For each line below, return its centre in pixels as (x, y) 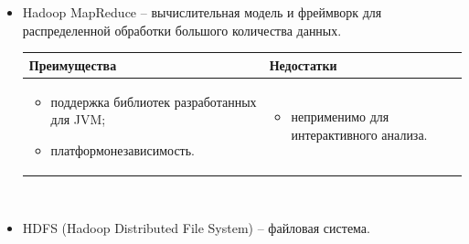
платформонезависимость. (123, 149)
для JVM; (78, 119)
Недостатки (303, 64)
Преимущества (73, 64)
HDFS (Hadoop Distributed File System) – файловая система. (196, 228)
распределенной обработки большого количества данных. (182, 30)
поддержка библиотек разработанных (154, 101)
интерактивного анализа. (359, 134)
